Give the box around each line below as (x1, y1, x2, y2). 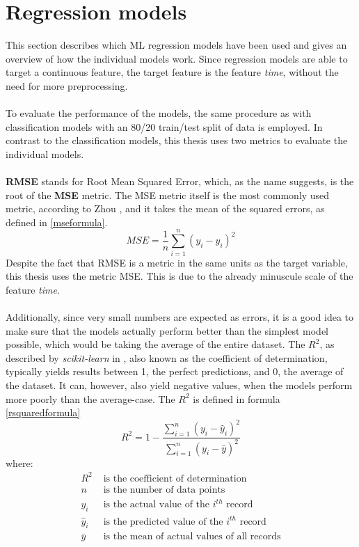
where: (6, 455, 33, 470)
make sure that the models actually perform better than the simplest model (6, 323, 329, 338)
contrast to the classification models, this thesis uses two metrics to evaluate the (6, 133, 348, 148)
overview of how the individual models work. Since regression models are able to (6, 51, 348, 65)
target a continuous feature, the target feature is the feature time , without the (6, 65, 339, 79)
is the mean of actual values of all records (103, 532, 281, 542)
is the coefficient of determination (103, 473, 247, 484)
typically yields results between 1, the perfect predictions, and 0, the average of (6, 364, 344, 379)
